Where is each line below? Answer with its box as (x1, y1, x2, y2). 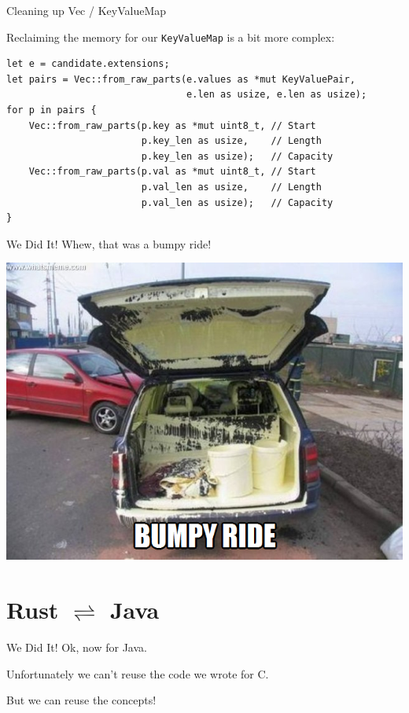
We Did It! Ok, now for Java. (6, 639, 147, 656)
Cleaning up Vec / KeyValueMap (6, 2, 167, 18)
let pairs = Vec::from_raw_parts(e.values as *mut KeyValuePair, (6, 73, 356, 85)
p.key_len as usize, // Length (141, 135, 322, 147)
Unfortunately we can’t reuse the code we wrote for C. (6, 665, 269, 682)
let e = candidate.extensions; (6, 58, 170, 70)
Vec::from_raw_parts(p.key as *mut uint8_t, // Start (28, 119, 316, 131)
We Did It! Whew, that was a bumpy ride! (6, 235, 212, 252)
